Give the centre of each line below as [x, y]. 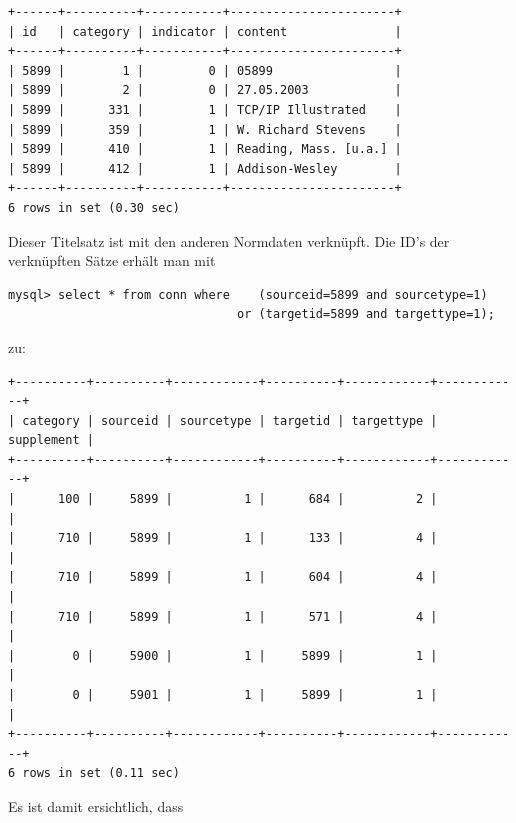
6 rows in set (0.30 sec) [94, 207]
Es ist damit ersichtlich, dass [96, 805]
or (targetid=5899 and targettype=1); [366, 314]
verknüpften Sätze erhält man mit [112, 260]
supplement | [51, 440]
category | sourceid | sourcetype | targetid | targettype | [230, 420]
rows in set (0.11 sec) [101, 773]
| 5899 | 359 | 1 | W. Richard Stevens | [205, 129]
